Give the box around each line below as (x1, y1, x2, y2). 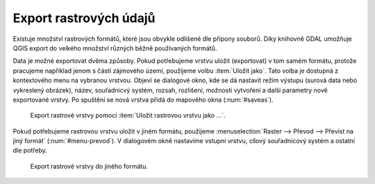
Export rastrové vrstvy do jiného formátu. (30, 162, 149, 170)
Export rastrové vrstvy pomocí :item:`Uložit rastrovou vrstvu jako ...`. (30, 111, 226, 120)
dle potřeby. (12, 146, 48, 155)
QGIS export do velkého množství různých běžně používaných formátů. (12, 44, 217, 52)
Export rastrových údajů (12, 10, 156, 26)
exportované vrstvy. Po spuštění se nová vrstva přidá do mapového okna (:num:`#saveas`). (12, 95, 274, 104)
